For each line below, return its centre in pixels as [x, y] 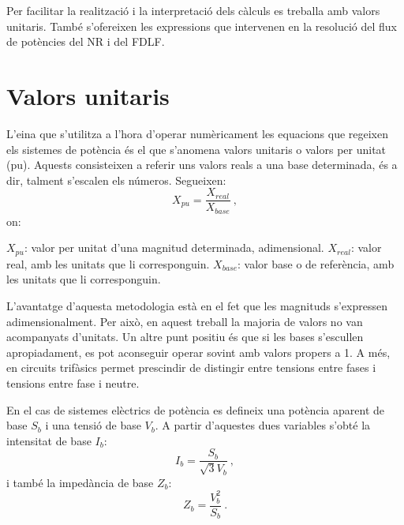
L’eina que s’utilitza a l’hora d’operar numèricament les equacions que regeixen [198, 133]
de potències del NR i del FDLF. [86, 41]
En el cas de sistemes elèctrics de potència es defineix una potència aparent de [195, 409]
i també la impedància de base [80, 482]
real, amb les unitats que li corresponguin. [108, 263]
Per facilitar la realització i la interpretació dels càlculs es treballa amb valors [193, 10]
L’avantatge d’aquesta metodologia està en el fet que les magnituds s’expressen [197, 306]
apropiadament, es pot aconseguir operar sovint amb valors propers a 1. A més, [198, 352]
